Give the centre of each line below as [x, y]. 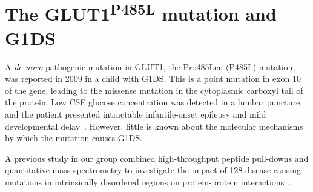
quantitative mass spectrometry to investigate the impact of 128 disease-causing [153, 170]
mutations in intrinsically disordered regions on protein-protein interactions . [148, 181]
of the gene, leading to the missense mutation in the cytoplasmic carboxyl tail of [154, 90]
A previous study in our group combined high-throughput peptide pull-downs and [157, 158]
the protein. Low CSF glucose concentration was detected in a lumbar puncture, [154, 102]
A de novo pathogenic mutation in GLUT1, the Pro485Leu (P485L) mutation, [150, 66]
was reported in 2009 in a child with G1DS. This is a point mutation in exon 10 [153, 78]
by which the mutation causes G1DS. [74, 138]
